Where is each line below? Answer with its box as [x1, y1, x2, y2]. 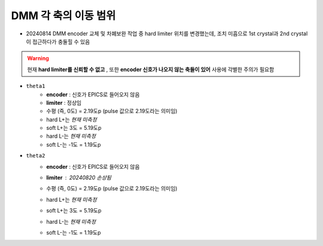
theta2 [26, 153, 45, 159]
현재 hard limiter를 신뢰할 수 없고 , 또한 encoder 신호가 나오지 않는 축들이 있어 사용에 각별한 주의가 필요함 [27, 66, 275, 73]
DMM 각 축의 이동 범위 [11, 9, 116, 22]
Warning [27, 54, 49, 62]
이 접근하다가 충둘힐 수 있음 [26, 38, 90, 45]
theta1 [26, 83, 45, 90]
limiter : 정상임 [46, 99, 82, 106]
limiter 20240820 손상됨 [46, 174, 112, 181]
